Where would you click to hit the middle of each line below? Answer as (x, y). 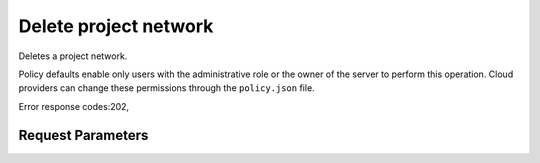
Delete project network (116, 26)
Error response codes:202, (74, 106)
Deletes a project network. (73, 56)
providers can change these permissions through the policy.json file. (166, 88)
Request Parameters (83, 135)
